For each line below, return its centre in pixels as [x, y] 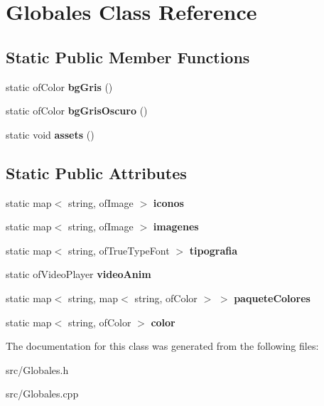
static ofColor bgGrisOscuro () [77, 111]
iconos [168, 202]
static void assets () [50, 134]
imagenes [176, 226]
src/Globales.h [37, 369]
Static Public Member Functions [128, 57]
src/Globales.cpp [42, 394]
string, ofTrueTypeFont [119, 250]
